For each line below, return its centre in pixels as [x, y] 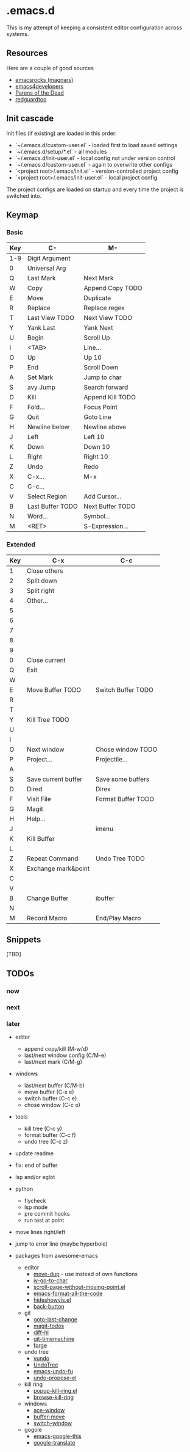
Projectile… [111, 759]
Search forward [106, 387]
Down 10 [97, 447]
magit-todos [49, 1326]
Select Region [47, 496]
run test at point [44, 1220]
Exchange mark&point [58, 868]
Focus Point [100, 407]
